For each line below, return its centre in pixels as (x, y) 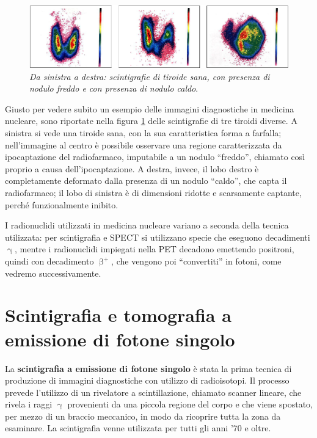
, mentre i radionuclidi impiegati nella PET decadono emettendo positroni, (154, 249)
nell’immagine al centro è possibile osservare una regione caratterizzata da (144, 144)
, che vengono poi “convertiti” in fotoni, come (196, 261)
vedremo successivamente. (53, 273)
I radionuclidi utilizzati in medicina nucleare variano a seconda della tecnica (147, 225)
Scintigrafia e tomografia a (118, 315)
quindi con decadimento (49, 261)
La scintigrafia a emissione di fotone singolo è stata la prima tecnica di (148, 368)
